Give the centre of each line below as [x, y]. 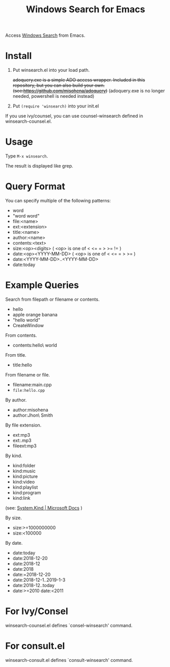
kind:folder [24, 465]
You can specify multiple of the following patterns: [58, 201]
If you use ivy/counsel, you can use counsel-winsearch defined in [74, 116]
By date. [14, 543]
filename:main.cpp [32, 384]
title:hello [22, 365]
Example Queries [42, 285]
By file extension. [23, 425]
